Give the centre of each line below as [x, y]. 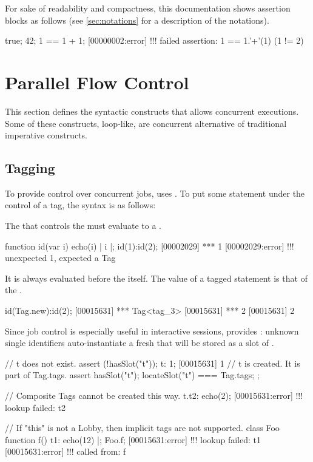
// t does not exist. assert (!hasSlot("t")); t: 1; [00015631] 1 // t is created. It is [153, 363]
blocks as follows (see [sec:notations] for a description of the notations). [137, 20]
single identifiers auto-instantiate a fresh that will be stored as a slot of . [140, 343]
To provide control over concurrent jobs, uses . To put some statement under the [155, 193]
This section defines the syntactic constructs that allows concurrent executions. [152, 111]
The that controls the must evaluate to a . [83, 226]
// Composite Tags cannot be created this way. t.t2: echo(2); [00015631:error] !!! [154, 396]
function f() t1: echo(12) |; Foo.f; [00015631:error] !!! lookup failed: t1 [133, 439]
